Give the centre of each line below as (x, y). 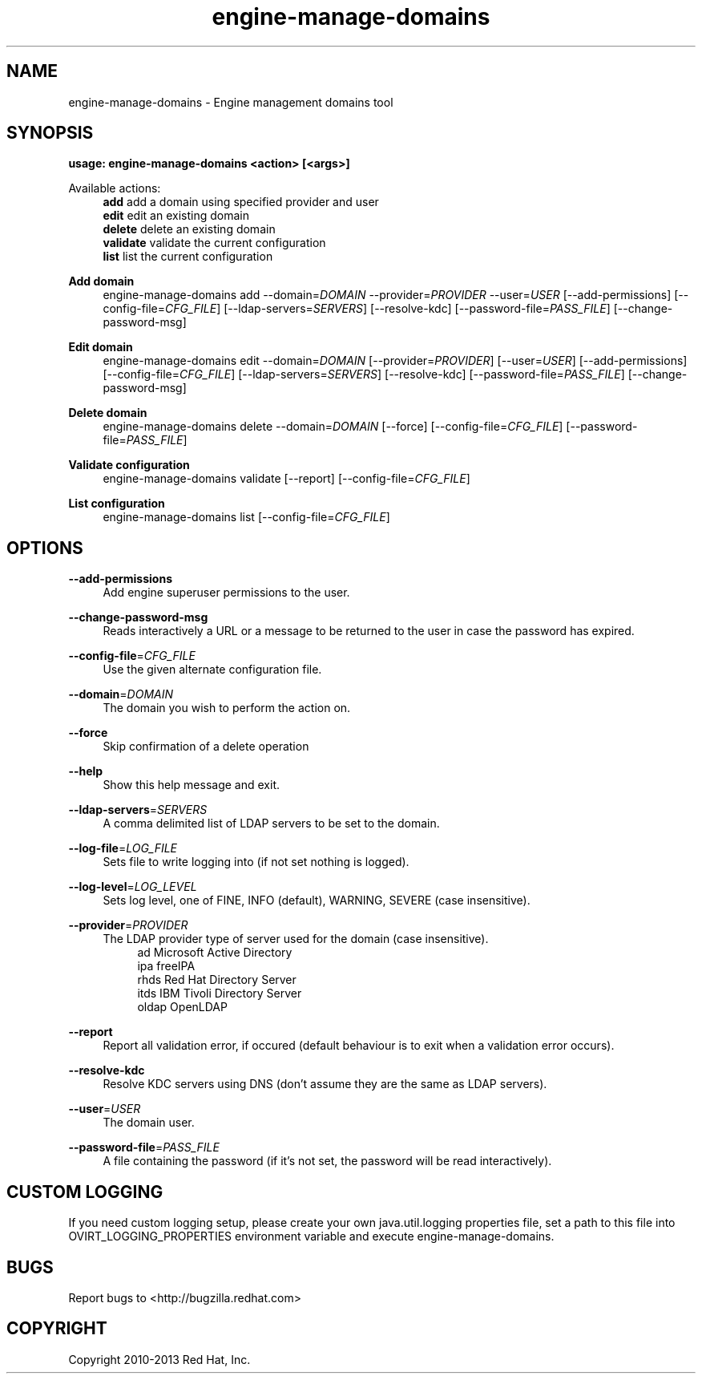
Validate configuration (129, 465)
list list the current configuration (188, 257)
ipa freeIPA (166, 966)
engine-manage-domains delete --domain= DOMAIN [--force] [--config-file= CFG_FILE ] (333, 427)
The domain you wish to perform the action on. (227, 708)
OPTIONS (45, 548)
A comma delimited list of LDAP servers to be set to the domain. (271, 824)
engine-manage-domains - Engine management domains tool (231, 102)
